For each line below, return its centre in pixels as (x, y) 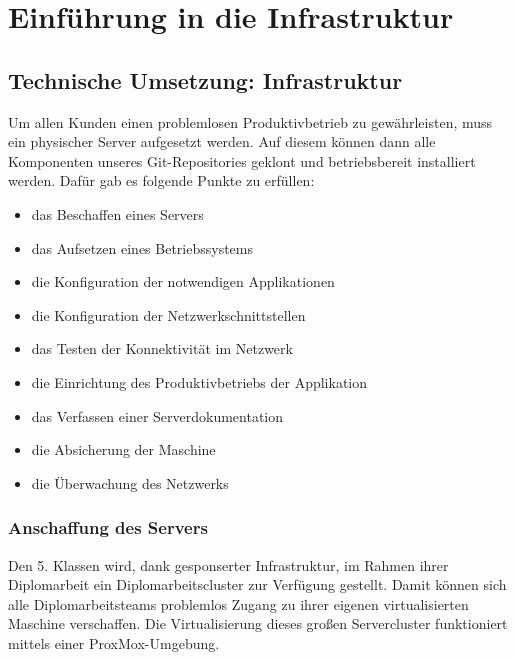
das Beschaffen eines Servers (117, 213)
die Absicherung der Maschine (123, 449)
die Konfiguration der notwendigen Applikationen (183, 281)
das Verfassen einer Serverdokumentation (157, 415)
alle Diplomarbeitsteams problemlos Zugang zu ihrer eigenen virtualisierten (238, 603)
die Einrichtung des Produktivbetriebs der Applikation (199, 381)
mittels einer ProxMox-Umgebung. (114, 642)
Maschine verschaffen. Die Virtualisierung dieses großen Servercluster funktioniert (258, 623)
